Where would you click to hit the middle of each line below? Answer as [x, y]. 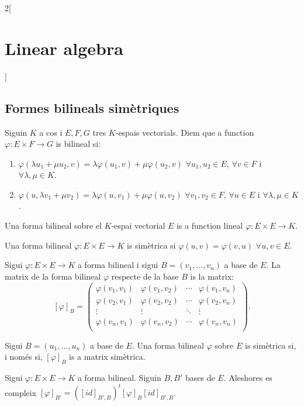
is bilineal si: [78, 144]
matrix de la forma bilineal [53, 276]
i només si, [24, 357]
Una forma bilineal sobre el [53, 226]
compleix [21, 392]
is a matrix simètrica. [107, 357]
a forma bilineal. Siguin [119, 378]
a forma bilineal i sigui [118, 265]
